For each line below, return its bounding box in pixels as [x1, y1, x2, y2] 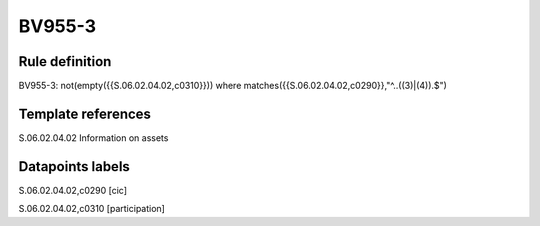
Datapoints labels [18, 158, 130, 175]
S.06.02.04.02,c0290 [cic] [18, 184, 128, 196]
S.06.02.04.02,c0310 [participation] [18, 203, 165, 215]
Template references [18, 105, 152, 122]
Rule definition [18, 53, 112, 70]
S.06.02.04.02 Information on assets [18, 131, 169, 144]
